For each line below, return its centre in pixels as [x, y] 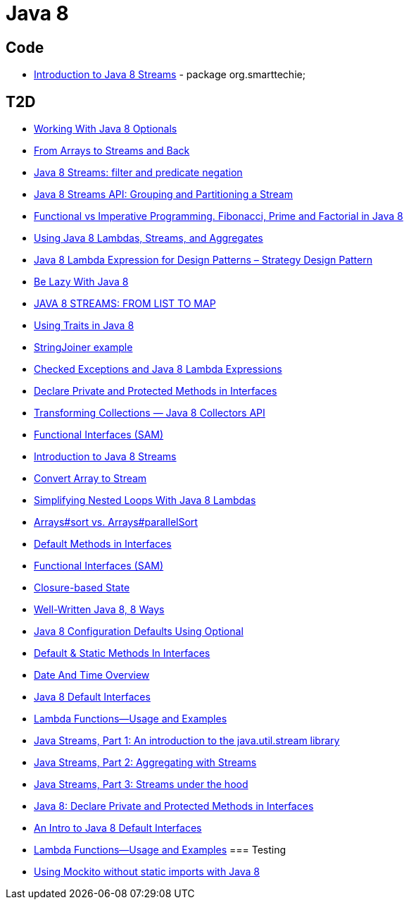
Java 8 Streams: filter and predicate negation [138, 173]
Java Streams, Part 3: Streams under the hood [141, 784]
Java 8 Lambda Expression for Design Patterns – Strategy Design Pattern [203, 260]
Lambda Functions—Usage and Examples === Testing [160, 850]
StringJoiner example [83, 347]
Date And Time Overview [92, 675]
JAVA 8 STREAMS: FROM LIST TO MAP [125, 304]
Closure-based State [82, 588]
